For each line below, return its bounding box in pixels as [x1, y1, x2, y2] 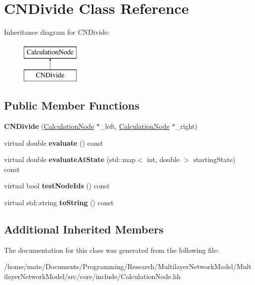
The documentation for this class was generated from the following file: [4, 244, 219, 255]
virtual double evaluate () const [4, 137, 103, 148]
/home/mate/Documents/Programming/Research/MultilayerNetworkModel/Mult [4, 261, 252, 272]
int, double [147, 154, 180, 165]
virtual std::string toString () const [4, 197, 114, 208]
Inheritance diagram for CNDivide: [4, 27, 110, 37]
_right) [175, 121, 198, 131]
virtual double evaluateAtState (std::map [4, 154, 136, 165]
